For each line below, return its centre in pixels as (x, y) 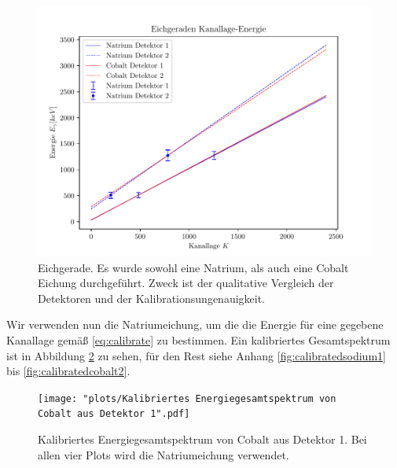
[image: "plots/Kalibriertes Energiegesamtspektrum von (187, 398)
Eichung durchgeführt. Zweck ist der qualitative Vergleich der (186, 283)
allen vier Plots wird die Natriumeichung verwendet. (164, 454)
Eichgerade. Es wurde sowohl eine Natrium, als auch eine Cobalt (193, 267)
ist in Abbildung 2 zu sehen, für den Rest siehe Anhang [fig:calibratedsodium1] (196, 355)
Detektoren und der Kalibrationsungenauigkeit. (152, 298)
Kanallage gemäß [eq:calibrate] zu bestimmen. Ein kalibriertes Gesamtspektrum (198, 339)
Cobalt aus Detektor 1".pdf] (114, 414)
